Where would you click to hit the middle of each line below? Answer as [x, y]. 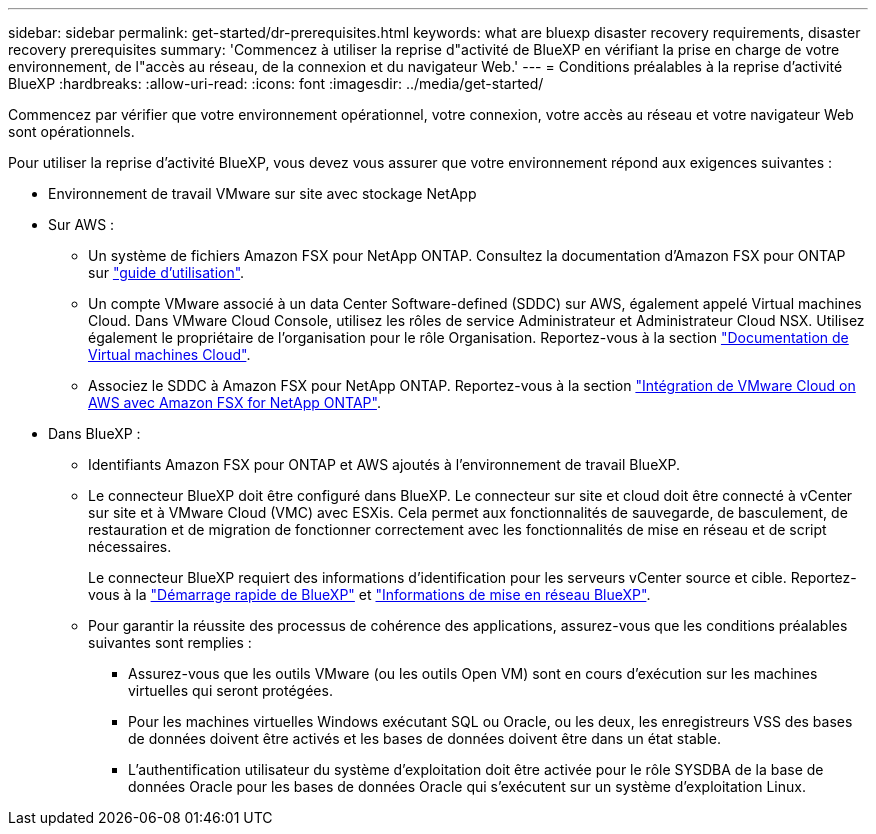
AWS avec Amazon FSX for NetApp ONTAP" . [234, 402]
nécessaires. [130, 546]
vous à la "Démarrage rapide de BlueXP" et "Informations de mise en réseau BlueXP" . [369, 594]
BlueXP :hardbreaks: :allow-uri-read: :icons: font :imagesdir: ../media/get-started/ [276, 83]
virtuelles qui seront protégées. [230, 690]
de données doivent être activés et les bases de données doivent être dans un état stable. [424, 738]
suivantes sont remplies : [170, 642]
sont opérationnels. [71, 131]
